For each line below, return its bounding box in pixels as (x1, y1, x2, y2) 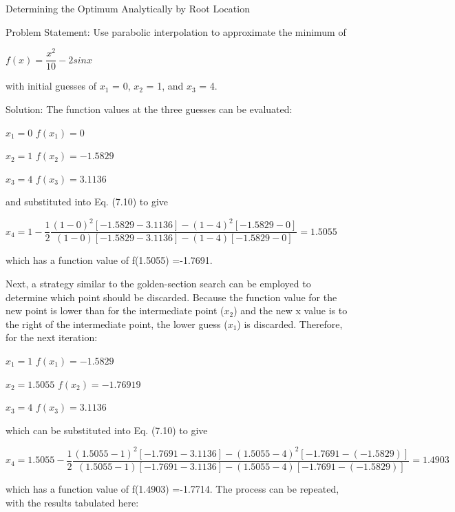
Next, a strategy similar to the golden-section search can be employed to (6, 276, 311, 291)
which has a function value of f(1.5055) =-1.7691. (6, 253, 213, 267)
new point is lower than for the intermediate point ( (6, 303, 224, 318)
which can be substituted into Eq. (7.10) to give (6, 422, 208, 437)
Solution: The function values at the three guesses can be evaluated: (6, 101, 293, 116)
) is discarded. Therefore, (237, 316, 343, 331)
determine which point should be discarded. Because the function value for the (6, 289, 337, 304)
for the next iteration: (6, 330, 98, 345)
